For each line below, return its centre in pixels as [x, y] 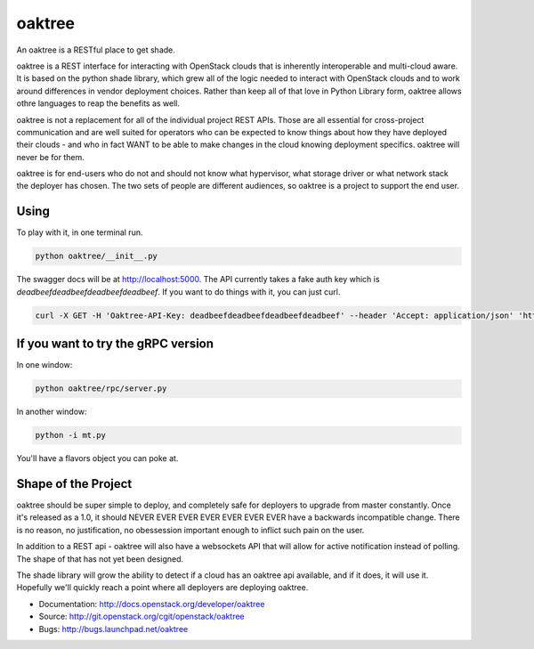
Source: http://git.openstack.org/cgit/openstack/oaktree [142, 617]
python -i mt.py [71, 435]
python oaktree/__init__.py [96, 256]
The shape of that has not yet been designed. [100, 559]
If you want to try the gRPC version [115, 344]
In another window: [52, 412]
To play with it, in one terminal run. [80, 232]
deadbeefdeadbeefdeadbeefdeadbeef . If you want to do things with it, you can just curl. [178, 292]
